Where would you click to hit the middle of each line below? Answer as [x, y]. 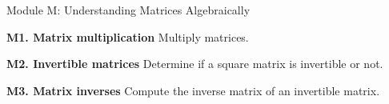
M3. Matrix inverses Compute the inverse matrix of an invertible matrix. [193, 90]
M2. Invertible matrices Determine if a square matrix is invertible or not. [195, 64]
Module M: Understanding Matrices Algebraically [128, 10]
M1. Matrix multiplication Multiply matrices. [128, 36]
